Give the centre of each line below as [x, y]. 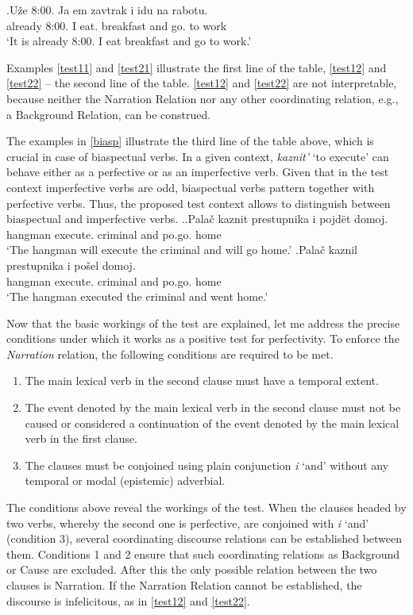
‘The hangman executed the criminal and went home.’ [137, 296]
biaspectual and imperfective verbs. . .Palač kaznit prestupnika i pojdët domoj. [197, 219]
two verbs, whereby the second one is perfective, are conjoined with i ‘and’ [188, 523]
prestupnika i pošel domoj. [71, 265]
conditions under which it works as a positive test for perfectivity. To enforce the [203, 338]
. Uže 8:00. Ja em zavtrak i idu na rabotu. [107, 10]
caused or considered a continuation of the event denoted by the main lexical [212, 423]
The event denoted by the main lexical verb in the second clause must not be [213, 407]
